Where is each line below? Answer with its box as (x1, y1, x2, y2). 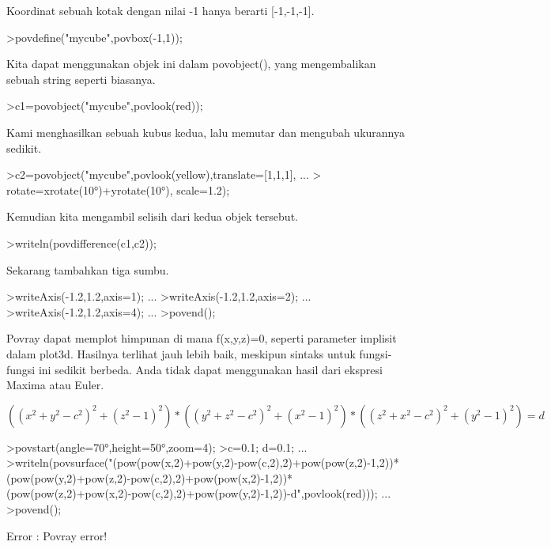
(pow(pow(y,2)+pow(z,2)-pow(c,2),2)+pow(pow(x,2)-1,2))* (6, 469, 293, 486)
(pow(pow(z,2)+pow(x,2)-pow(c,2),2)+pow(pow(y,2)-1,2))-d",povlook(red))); (6, 485, 378, 502)
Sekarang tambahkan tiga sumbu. (6, 261, 169, 278)
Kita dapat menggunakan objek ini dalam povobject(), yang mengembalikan (6, 55, 376, 72)
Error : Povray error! (6, 527, 108, 543)
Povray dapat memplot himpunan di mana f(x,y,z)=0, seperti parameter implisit (6, 330, 397, 346)
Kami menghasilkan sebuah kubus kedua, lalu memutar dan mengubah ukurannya (6, 123, 405, 140)
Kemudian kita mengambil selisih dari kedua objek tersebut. (6, 208, 298, 225)
